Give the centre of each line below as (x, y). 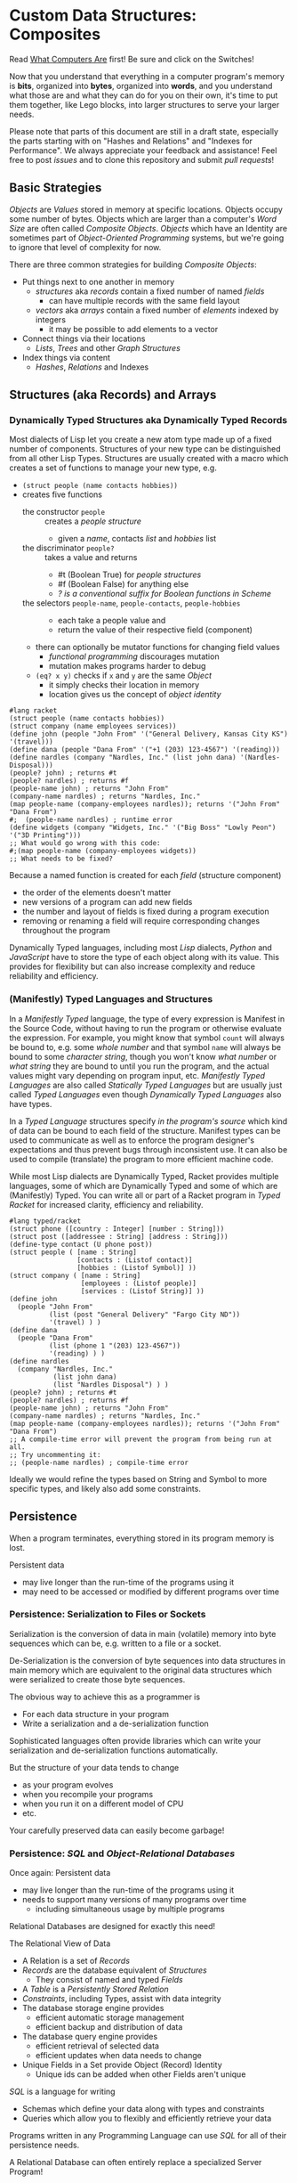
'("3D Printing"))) (45, 835)
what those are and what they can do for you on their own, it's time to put (144, 95)
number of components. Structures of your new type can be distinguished (145, 449)
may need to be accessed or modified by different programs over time (151, 1592)
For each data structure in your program (95, 1714)
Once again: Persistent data (60, 1873)
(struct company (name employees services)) (93, 727)
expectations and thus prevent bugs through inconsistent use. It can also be (148, 1149)
